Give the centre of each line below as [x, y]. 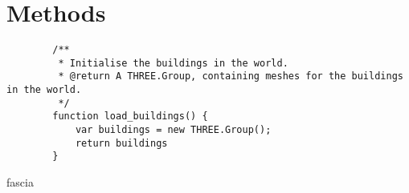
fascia [20, 182]
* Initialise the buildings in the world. [173, 63]
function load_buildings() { [130, 117]
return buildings [121, 143]
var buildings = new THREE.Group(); [173, 130]
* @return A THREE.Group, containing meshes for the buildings [231, 76]
